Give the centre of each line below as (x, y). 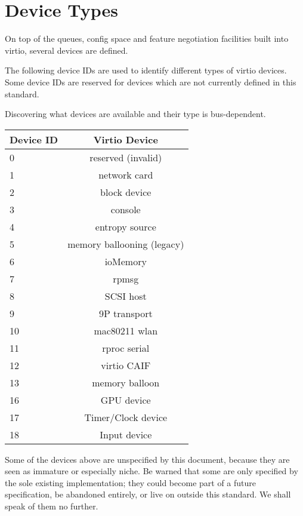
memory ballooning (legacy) (126, 244)
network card (126, 174)
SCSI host (126, 296)
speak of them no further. (52, 506)
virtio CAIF (126, 365)
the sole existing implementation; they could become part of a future (131, 482)
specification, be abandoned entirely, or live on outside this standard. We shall (148, 494)
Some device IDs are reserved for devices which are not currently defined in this (151, 82)
